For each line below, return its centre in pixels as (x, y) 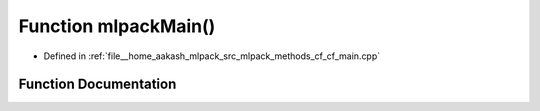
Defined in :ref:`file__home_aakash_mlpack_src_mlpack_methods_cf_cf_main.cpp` (212, 56)
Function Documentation (97, 84)
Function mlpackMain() (117, 26)
